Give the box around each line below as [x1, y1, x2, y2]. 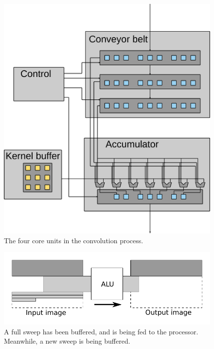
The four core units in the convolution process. [4, 235, 143, 245]
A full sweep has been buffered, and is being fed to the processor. [4, 326, 198, 336]
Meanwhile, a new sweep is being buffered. [4, 336, 130, 346]
